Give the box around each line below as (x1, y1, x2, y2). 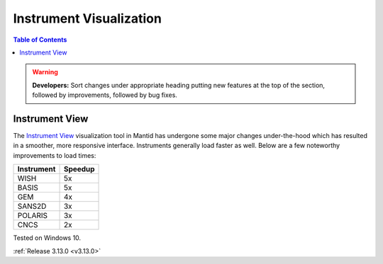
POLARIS (17, 211, 48, 221)
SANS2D (17, 202, 47, 212)
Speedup (63, 164, 95, 174)
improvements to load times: (13, 151, 96, 159)
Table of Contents (13, 35, 67, 44)
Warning (32, 68, 58, 76)
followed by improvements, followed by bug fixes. (32, 91, 177, 99)
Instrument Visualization (13, 11, 162, 26)
